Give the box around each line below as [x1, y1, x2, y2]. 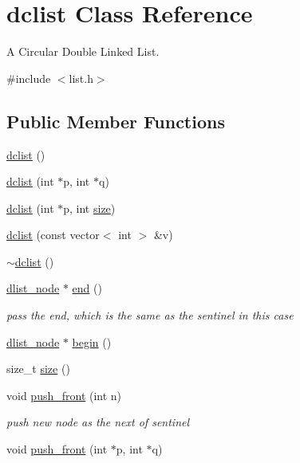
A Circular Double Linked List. [6, 43, 160, 60]
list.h [69, 69, 93, 86]
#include [6, 69, 51, 86]
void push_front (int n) [6, 386, 122, 403]
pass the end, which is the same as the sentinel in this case [6, 307, 294, 324]
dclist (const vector [6, 226, 100, 243]
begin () [72, 333, 112, 350]
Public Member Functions [6, 108, 225, 133]
